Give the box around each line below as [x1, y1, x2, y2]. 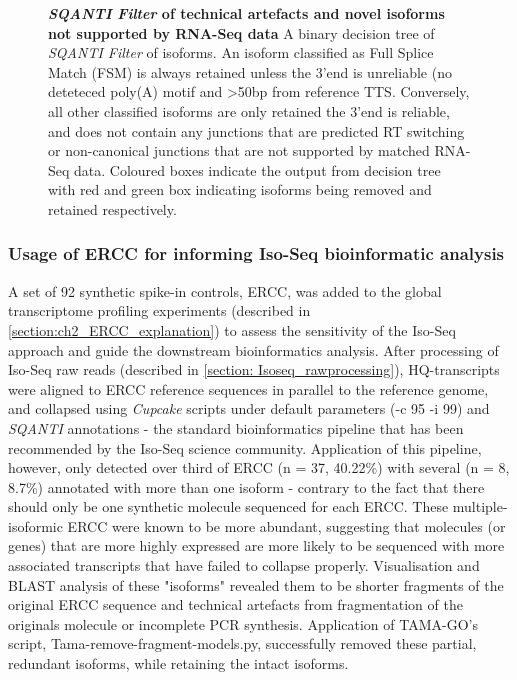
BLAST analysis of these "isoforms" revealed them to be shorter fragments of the [8, 574, 504, 595]
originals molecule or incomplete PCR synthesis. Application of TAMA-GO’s [8, 613, 478, 634]
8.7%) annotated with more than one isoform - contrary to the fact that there [8, 476, 485, 497]
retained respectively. [48, 198, 177, 219]
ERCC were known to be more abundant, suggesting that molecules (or [67, 515, 506, 536]
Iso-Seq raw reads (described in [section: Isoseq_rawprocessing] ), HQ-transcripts [8, 359, 500, 380]
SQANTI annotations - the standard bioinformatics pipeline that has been [8, 417, 464, 438]
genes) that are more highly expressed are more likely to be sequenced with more [8, 535, 505, 556]
